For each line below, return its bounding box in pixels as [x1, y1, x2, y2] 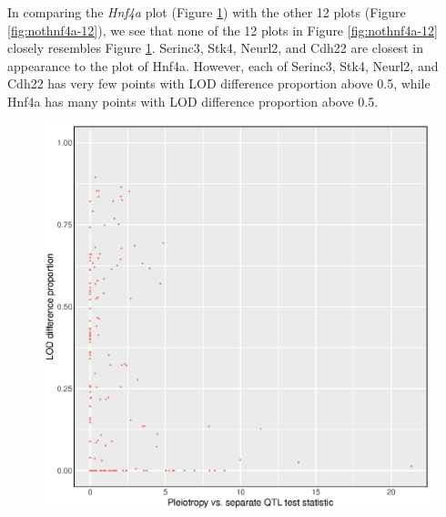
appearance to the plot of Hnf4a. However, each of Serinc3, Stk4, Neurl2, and [7, 56, 439, 75]
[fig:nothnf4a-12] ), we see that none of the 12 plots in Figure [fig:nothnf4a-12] [7, 20, 438, 39]
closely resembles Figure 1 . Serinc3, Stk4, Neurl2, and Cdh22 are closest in [7, 38, 423, 57]
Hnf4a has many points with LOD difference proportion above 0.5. [7, 91, 379, 110]
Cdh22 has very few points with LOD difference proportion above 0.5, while [7, 74, 431, 93]
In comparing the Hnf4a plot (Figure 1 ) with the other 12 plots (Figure [7, 3, 406, 21]
